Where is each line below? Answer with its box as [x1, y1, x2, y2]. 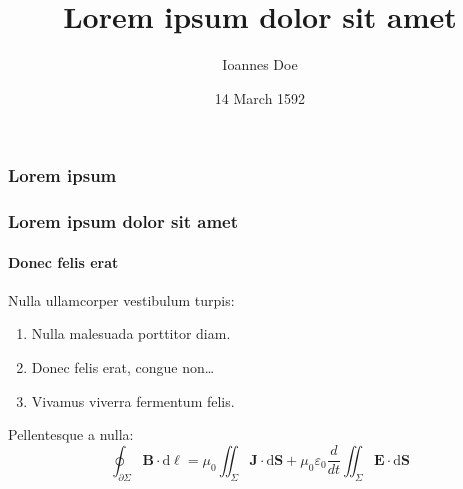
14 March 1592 [214, 87, 306, 108]
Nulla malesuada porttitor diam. [31, 323, 231, 344]
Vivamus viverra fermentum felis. [31, 390, 235, 411]
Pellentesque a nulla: [8, 424, 134, 445]
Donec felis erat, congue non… [31, 357, 215, 378]
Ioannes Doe [222, 54, 298, 75]
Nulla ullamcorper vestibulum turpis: [8, 289, 235, 310]
